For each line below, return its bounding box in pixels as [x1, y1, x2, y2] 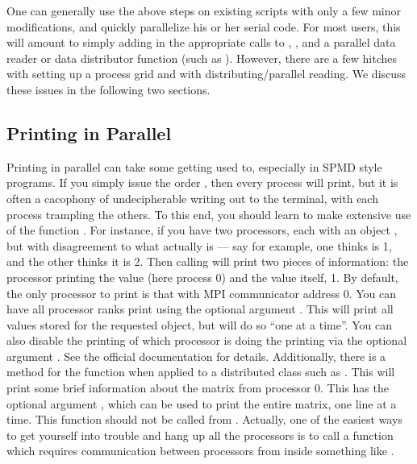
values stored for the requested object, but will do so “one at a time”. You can [6, 316, 392, 333]
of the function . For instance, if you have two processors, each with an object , [6, 222, 398, 238]
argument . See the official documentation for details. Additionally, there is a [6, 347, 386, 364]
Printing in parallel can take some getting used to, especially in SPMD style [6, 158, 382, 175]
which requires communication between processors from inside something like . [6, 442, 394, 459]
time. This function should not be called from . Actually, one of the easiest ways [6, 411, 402, 428]
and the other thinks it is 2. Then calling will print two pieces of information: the [6, 253, 409, 270]
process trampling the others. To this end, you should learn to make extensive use [6, 205, 411, 222]
